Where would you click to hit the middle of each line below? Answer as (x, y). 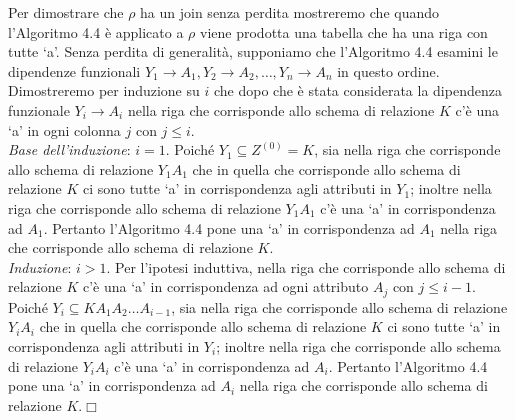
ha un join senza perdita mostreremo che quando (290, 12)
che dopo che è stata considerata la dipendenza (357, 90)
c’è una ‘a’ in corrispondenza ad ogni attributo (225, 286)
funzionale (39, 109)
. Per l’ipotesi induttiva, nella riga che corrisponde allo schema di (306, 266)
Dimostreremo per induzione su (104, 90)
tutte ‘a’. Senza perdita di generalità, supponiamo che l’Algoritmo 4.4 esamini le (253, 51)
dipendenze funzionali (74, 70)
